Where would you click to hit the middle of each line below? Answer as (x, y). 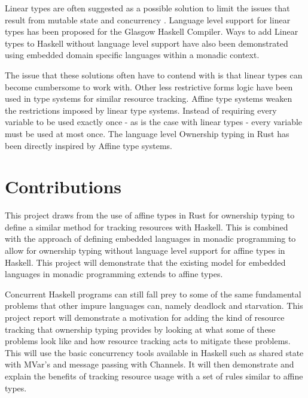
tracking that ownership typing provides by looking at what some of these (140, 329)
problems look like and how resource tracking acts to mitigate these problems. (148, 341)
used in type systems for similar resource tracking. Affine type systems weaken (149, 98)
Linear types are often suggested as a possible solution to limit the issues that (147, 8)
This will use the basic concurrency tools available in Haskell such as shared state (154, 352)
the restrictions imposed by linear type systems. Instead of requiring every (141, 110)
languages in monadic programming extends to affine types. (114, 274)
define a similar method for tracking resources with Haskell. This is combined (147, 227)
